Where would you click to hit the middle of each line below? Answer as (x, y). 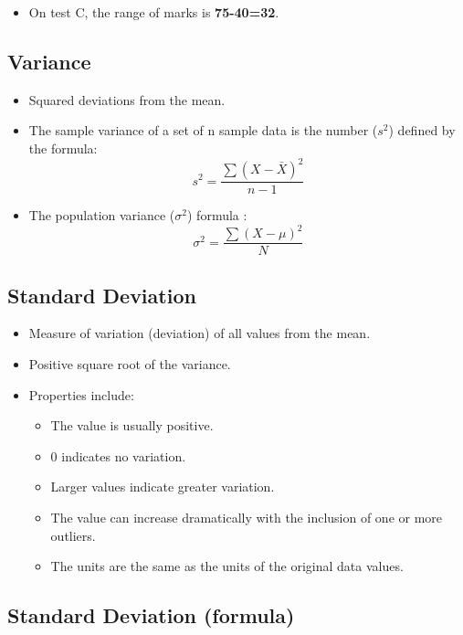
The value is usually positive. (132, 425)
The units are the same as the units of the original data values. (227, 566)
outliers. (73, 535)
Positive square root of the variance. (130, 364)
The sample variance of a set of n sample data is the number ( (203, 130)
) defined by (422, 130)
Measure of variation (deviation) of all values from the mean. (200, 333)
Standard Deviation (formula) (151, 615)
